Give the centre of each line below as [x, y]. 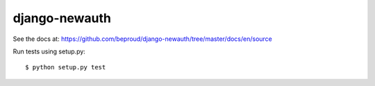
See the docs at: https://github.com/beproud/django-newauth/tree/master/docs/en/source [142, 39]
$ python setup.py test [66, 67]
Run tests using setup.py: [49, 51]
